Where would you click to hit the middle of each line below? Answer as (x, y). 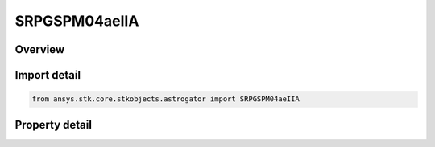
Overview (40, 49)
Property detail (54, 125)
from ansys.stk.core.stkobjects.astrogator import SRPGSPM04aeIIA (166, 99)
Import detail (48, 75)
